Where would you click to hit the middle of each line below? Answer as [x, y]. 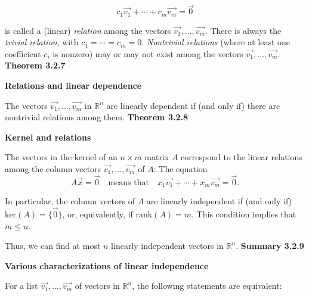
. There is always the [243, 30]
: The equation [180, 169]
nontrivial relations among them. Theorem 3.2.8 [96, 117]
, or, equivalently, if [98, 214]
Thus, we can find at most [53, 246]
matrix [157, 157]
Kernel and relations [48, 137]
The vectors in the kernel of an [61, 157]
